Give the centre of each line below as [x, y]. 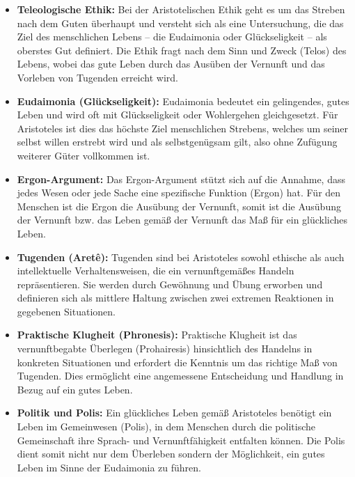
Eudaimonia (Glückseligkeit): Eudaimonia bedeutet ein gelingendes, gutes [183, 101]
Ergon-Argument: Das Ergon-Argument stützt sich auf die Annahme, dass [181, 179]
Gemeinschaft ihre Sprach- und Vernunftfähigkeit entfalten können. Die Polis [181, 440]
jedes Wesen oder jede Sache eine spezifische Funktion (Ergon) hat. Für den [179, 193]
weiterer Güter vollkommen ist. [84, 155]
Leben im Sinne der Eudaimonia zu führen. [109, 467]
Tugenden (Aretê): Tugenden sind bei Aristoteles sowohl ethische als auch [181, 257]
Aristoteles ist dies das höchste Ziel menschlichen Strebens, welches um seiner [183, 128]
